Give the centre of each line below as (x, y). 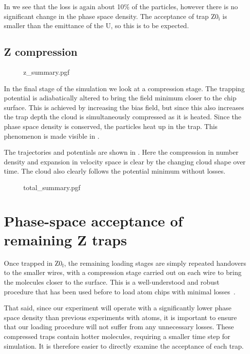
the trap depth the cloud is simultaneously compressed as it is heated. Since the (123, 117)
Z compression (41, 52)
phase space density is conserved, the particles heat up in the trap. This (111, 126)
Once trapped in (28, 263)
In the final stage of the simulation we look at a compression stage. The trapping (124, 88)
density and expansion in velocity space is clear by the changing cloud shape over (125, 161)
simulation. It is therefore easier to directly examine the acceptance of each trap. (124, 346)
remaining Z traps (66, 239)
